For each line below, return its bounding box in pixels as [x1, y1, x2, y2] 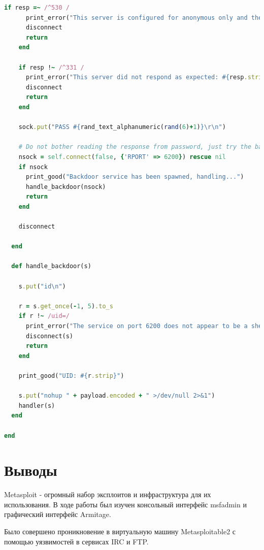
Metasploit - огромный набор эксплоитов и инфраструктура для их [4, 489, 211, 500]
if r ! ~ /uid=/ [18, 312, 70, 320]
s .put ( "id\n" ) [18, 282, 66, 290]
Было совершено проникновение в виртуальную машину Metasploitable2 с [4, 526, 236, 537]
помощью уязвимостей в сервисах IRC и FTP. [4, 536, 149, 546]
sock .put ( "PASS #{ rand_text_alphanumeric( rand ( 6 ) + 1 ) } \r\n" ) [18, 123, 226, 131]
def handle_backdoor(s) [11, 263, 91, 270]
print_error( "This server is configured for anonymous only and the [25, 14, 262, 21]
